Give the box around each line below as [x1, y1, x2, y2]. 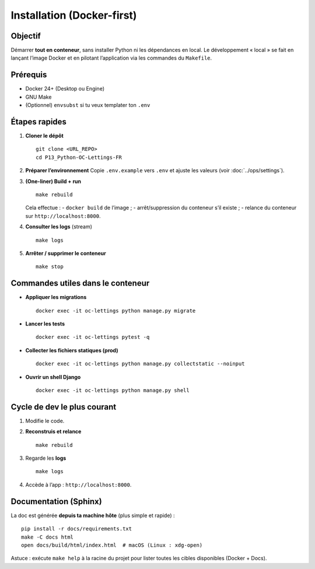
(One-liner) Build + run [25, 178, 82, 185]
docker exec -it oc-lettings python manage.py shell [36, 387, 190, 394]
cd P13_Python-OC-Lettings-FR [36, 154, 123, 161]
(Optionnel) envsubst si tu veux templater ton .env [25, 102, 150, 109]
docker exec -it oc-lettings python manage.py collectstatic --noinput [36, 360, 245, 367]
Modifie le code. [25, 417, 65, 424]
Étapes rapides [10, 117, 67, 127]
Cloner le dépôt [25, 132, 64, 140]
